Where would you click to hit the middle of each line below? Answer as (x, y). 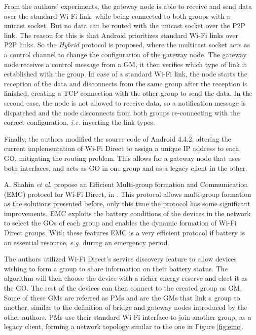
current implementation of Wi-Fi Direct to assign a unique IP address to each (122, 148)
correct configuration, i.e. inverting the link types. (80, 122)
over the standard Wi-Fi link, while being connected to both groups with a (117, 16)
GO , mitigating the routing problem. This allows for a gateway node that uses (122, 158)
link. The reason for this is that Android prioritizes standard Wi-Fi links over (121, 35)
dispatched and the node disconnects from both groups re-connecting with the (122, 112)
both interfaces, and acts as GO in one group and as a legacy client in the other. (126, 167)
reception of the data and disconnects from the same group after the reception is (126, 83)
